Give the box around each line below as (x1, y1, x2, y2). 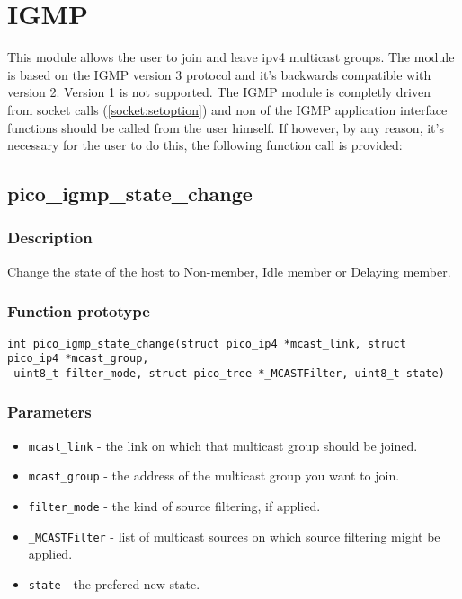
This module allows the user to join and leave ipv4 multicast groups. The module (7, 48, 455, 66)
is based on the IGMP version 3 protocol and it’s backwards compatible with (7, 65, 431, 84)
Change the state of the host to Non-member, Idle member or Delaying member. (7, 261, 451, 280)
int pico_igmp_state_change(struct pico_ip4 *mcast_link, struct (7, 337, 406, 350)
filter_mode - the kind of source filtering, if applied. (28, 497, 321, 515)
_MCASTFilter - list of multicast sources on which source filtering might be (28, 526, 440, 545)
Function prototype (7, 300, 150, 322)
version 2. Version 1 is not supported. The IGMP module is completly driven (7, 83, 431, 101)
